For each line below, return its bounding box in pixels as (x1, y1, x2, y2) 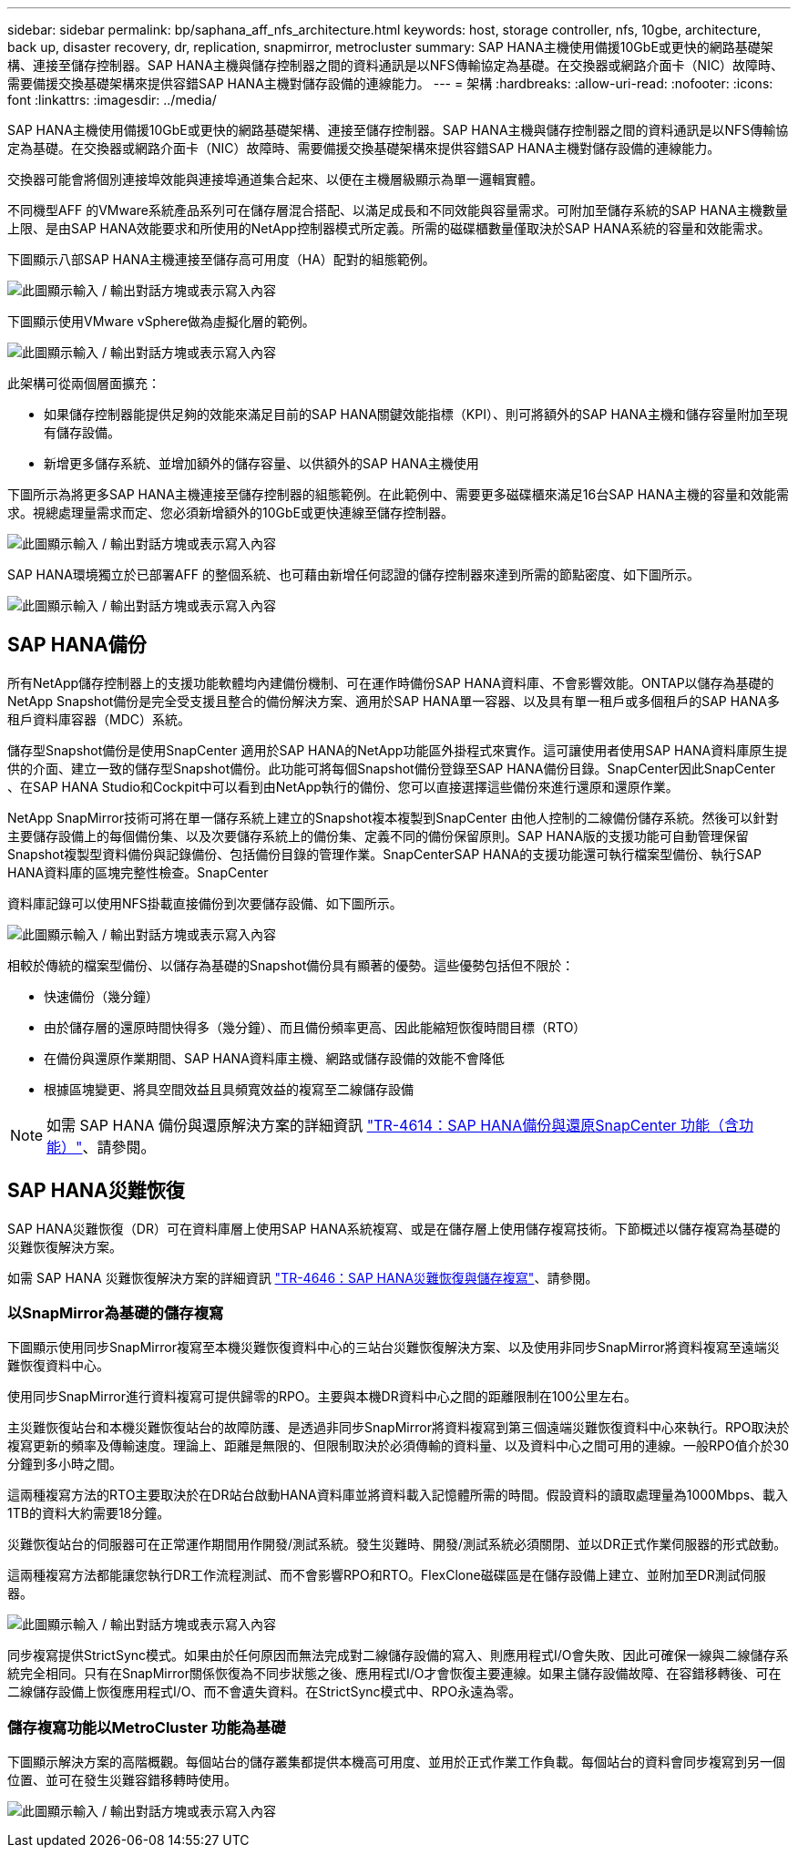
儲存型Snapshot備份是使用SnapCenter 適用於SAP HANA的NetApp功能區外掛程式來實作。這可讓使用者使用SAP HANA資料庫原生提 (7, 742, 788, 758)
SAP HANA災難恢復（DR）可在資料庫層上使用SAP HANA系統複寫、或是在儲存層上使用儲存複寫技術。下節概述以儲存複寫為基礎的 (7, 1220, 781, 1236)
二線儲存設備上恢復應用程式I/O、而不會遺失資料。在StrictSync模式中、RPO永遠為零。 (7, 1684, 522, 1700)
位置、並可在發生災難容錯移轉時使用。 (7, 1772, 237, 1788)
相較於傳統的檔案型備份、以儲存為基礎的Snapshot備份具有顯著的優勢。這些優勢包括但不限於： (7, 957, 575, 973)
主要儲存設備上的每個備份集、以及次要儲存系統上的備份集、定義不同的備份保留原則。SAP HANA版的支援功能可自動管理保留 (7, 827, 749, 844)
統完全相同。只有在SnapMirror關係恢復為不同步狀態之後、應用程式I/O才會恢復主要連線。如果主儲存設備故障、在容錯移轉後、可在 (7, 1665, 782, 1682)
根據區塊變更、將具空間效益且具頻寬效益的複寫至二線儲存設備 (44, 1081, 414, 1097)
